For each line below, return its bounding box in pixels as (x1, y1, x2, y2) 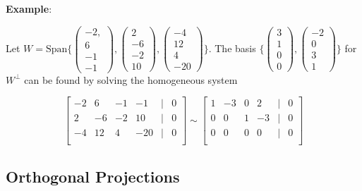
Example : (6, 1, 52, 16)
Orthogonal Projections (6, 165, 180, 187)
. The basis (208, 40, 256, 55)
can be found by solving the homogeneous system (24, 72, 238, 87)
